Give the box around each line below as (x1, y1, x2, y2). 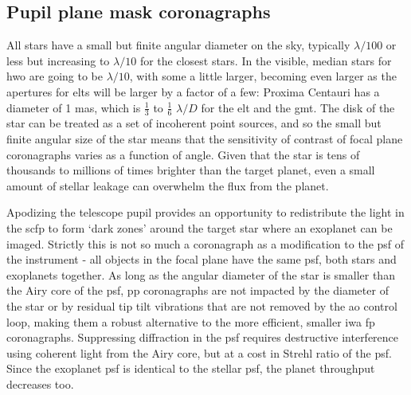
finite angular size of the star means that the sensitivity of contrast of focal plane (6, 131, 403, 147)
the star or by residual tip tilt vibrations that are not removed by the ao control (6, 297, 397, 314)
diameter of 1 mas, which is (6, 99, 141, 115)
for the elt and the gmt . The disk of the (201, 99, 395, 115)
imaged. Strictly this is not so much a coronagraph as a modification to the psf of (6, 235, 405, 252)
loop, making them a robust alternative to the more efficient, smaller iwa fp (6, 313, 375, 330)
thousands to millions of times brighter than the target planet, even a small (6, 162, 375, 178)
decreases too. (6, 375, 74, 392)
